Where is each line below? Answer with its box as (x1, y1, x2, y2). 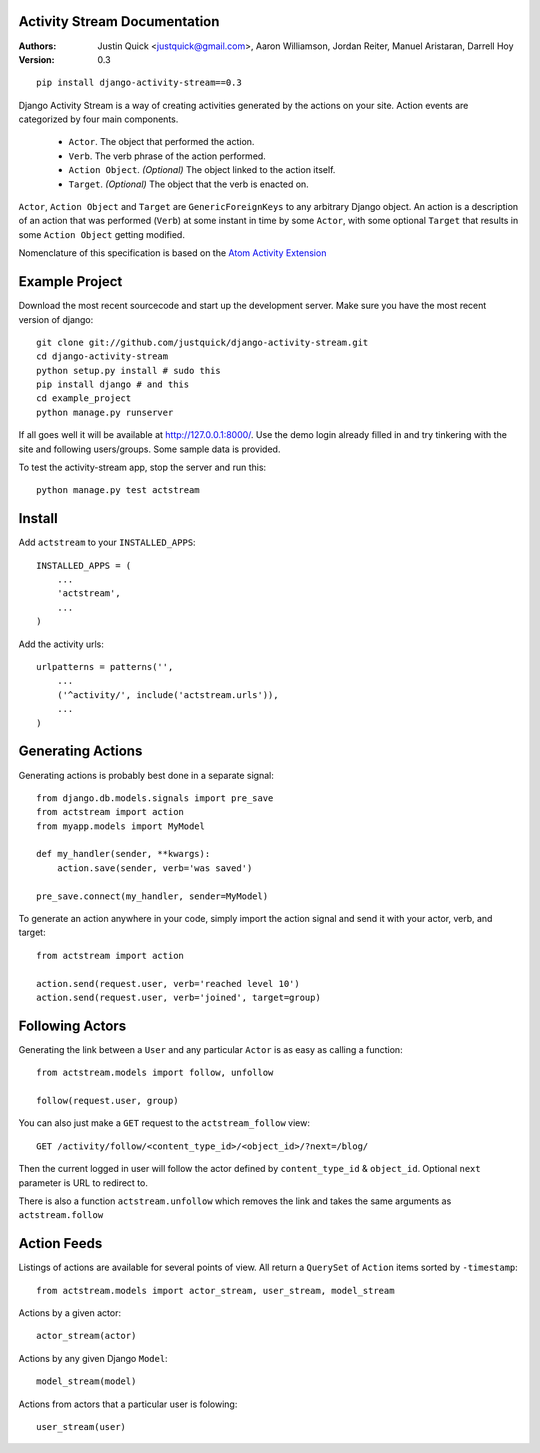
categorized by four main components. (18, 113, 179, 125)
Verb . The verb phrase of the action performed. (68, 150, 267, 162)
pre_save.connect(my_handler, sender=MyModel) (36, 890, 269, 902)
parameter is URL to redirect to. (18, 1176, 149, 1189)
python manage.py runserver (36, 406, 174, 418)
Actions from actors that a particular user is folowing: (18, 1398, 238, 1410)
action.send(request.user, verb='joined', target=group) (36, 991, 322, 1003)
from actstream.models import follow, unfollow (36, 1067, 274, 1079)
